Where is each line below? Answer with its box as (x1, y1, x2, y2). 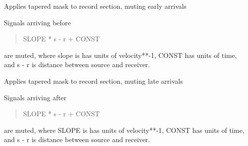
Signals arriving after (4, 92, 67, 102)
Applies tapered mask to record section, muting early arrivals (4, 1, 187, 11)
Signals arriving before (4, 17, 71, 27)
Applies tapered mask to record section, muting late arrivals (4, 75, 183, 86)
